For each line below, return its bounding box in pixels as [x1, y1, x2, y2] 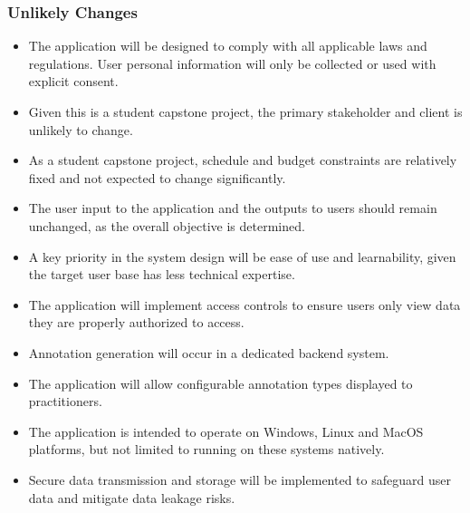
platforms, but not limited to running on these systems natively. [28, 440, 385, 459]
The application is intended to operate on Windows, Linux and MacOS [28, 421, 424, 440]
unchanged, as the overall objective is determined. [28, 216, 305, 235]
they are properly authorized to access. [28, 313, 245, 332]
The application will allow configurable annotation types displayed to [28, 373, 413, 392]
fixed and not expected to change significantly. [28, 168, 286, 187]
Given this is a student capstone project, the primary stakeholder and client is [28, 102, 463, 121]
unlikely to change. [28, 120, 133, 139]
